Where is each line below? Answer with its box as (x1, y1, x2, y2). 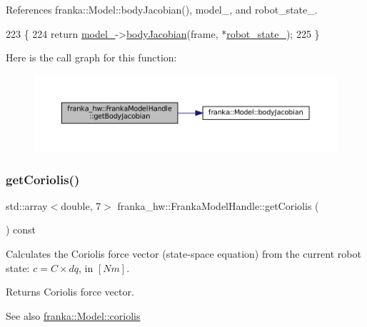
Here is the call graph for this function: (6, 50, 177, 65)
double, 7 (61, 198, 101, 213)
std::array (6, 198, 48, 213)
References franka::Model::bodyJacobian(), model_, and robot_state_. (6, 2, 318, 16)
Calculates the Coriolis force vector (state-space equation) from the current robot (6, 246, 361, 261)
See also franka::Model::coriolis (6, 308, 141, 323)
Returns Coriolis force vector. (6, 284, 134, 299)
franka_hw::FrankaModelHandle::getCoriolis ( (117, 198, 319, 213)
